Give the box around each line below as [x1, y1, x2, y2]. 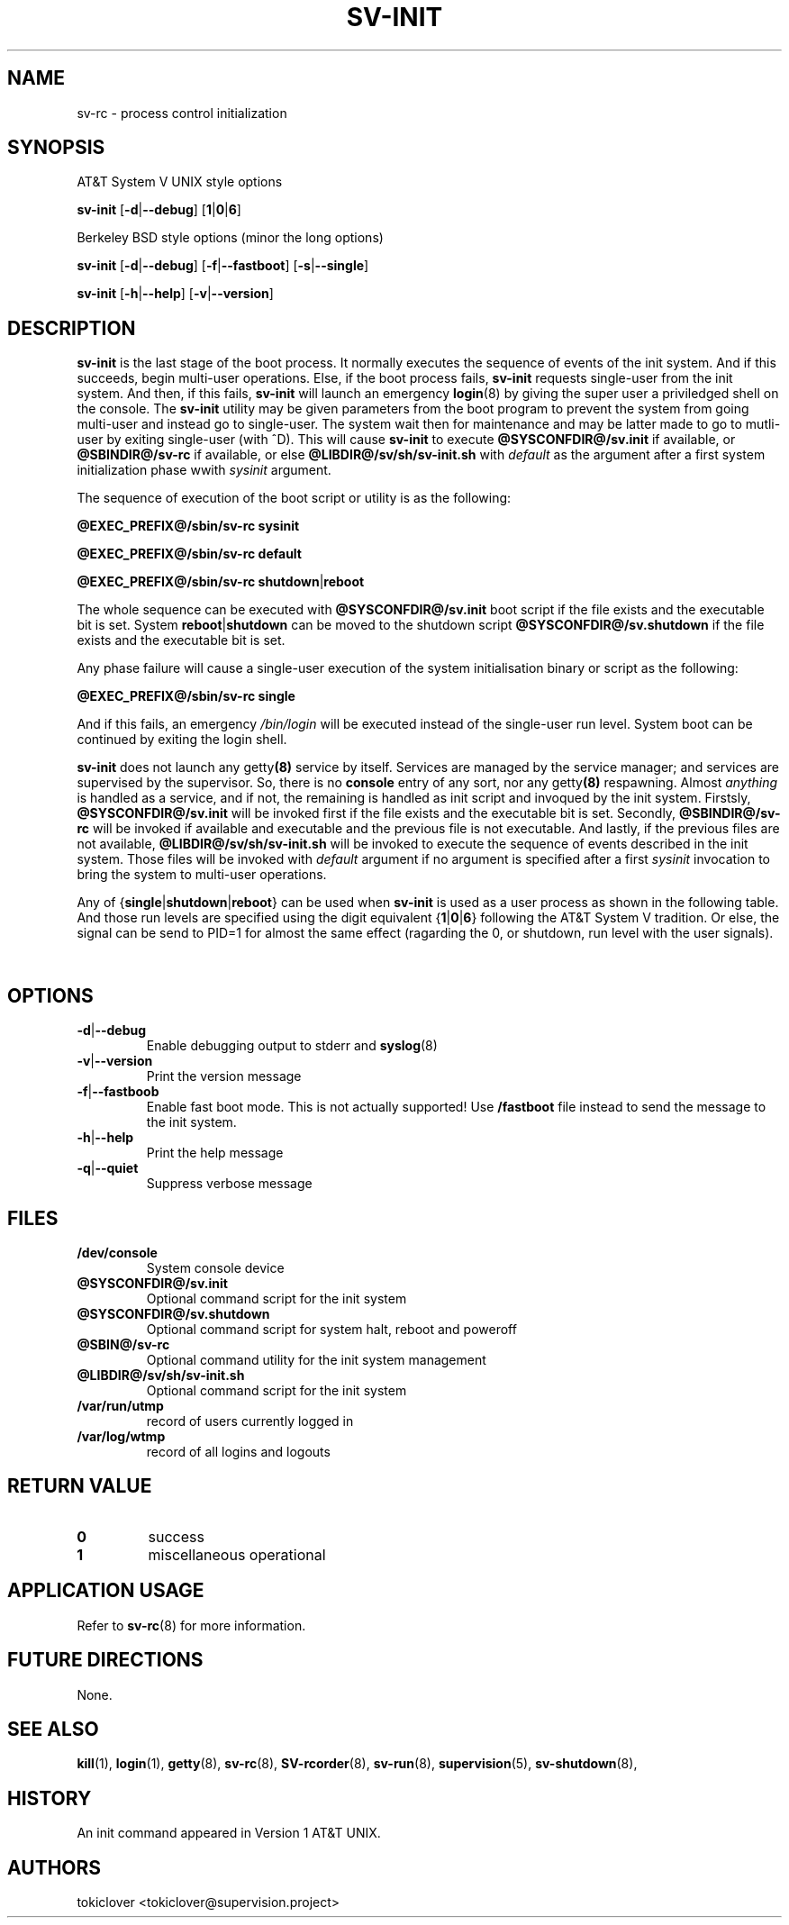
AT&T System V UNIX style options [77, 174, 283, 190]
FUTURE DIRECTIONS [7, 1648, 204, 1672]
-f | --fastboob [77, 1084, 159, 1100]
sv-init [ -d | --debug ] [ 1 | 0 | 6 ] [77, 202, 241, 218]
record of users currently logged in [146, 1412, 354, 1429]
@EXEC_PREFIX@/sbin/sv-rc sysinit [77, 518, 300, 534]
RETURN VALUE [7, 1475, 152, 1498]
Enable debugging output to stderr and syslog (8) [146, 1038, 438, 1054]
